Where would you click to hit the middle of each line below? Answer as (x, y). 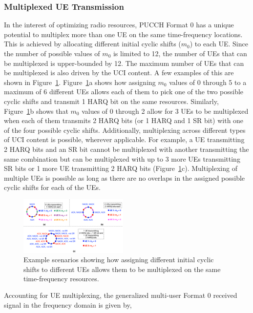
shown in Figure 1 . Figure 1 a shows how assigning (80, 82)
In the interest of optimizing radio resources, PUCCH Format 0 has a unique (119, 25)
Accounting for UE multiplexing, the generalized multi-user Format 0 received (121, 295)
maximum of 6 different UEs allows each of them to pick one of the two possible (124, 92)
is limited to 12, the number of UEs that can (180, 53)
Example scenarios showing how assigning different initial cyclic (119, 260)
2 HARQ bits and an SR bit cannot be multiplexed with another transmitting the (126, 149)
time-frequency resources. (61, 279)
